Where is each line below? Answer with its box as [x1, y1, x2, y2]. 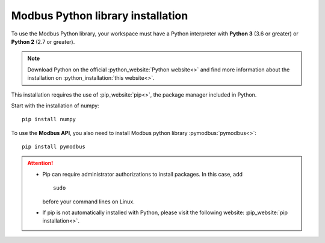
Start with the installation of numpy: [11, 102, 99, 109]
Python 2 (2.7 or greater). [11, 38, 75, 45]
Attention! [27, 160, 54, 167]
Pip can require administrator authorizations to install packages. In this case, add [42, 170, 243, 178]
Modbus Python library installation [11, 9, 188, 22]
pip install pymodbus [22, 143, 85, 150]
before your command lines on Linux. [42, 198, 135, 205]
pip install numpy [22, 116, 76, 123]
